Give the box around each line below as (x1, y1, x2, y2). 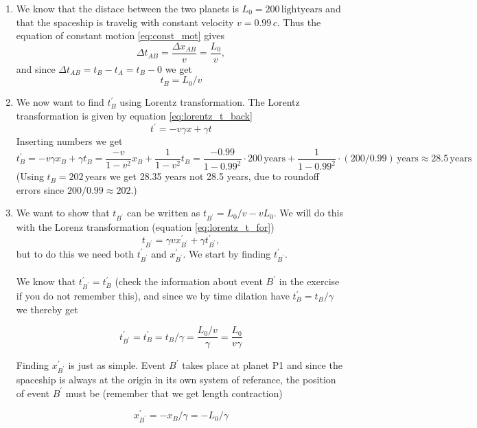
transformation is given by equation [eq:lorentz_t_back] (16, 109, 253, 123)
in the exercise (279, 274, 340, 289)
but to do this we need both (16, 246, 134, 260)
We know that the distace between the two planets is (16, 1, 239, 15)
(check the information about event (115, 274, 263, 289)
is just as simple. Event (68, 358, 166, 372)
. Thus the (277, 14, 321, 29)
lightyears (281, 5, 323, 14)
